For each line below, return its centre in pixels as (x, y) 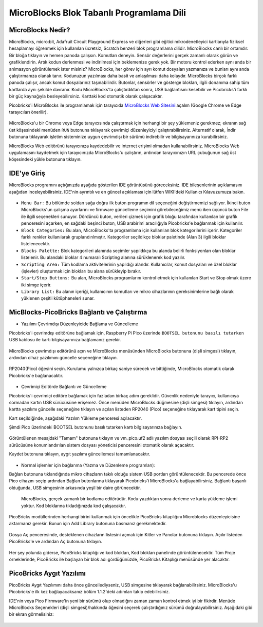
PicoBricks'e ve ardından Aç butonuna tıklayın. (56, 542)
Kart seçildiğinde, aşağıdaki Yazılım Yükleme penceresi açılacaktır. (75, 418)
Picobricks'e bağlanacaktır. (36, 375)
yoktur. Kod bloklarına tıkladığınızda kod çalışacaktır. (74, 506)
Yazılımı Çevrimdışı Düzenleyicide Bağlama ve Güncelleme (80, 324)
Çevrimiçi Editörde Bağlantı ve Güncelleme (64, 387)
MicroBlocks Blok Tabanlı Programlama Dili (97, 13)
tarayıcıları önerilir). (28, 112)
